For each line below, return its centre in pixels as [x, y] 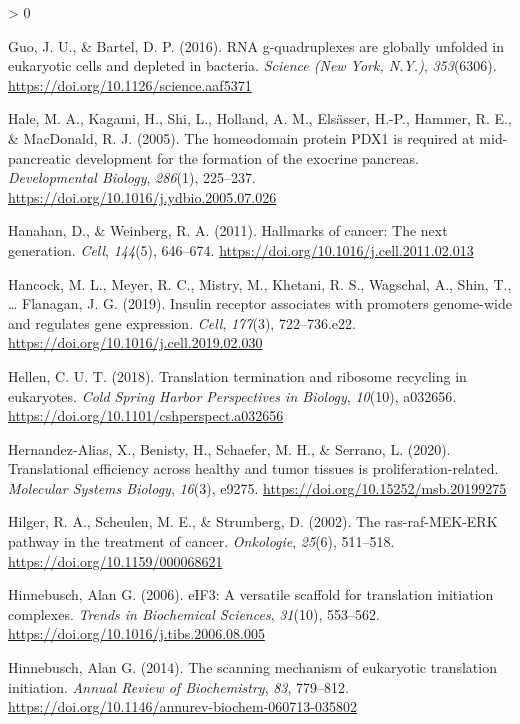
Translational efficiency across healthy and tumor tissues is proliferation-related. [253, 468]
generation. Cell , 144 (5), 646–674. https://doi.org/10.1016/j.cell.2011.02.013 [241, 249]
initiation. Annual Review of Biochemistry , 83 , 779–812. [178, 686]
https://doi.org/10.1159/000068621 [115, 560]
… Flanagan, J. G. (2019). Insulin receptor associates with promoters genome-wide [260, 303]
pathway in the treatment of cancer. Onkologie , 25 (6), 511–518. [201, 541]
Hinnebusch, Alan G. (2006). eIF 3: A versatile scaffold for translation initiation [251, 594]
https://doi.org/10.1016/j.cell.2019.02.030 [135, 342]
